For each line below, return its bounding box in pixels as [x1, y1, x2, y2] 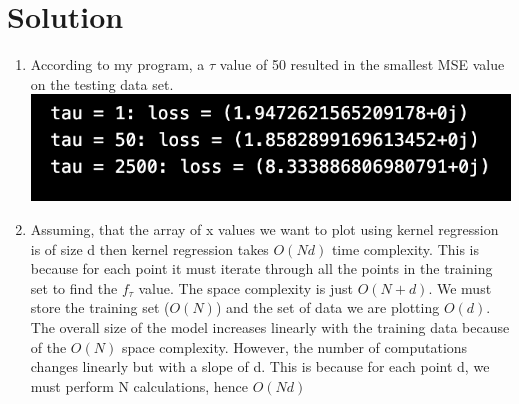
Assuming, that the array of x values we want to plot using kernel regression [30, 218, 499, 239]
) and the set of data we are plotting [215, 297, 440, 318]
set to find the [30, 277, 118, 298]
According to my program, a [30, 54, 205, 75]
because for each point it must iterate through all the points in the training [30, 258, 493, 279]
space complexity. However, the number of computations [121, 336, 468, 357]
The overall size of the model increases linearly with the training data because [30, 316, 510, 337]
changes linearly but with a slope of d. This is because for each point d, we [30, 356, 490, 377]
